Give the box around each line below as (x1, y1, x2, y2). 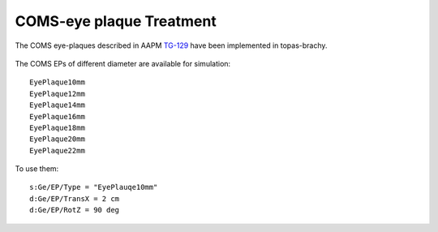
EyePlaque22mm (29, 146, 85, 155)
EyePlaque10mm (29, 78, 85, 87)
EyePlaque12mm (29, 89, 85, 98)
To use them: (15, 164, 59, 174)
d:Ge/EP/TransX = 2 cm (29, 194, 120, 203)
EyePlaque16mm (29, 112, 85, 121)
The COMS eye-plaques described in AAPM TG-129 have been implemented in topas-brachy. (15, 41, 328, 50)
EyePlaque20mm (29, 135, 85, 144)
